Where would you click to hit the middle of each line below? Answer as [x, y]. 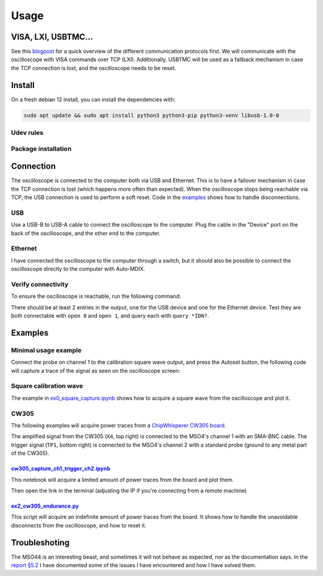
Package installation [41, 149]
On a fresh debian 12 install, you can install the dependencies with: [93, 99]
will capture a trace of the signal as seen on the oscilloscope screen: [96, 370]
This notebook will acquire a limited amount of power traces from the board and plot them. [123, 480]
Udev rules [27, 133]
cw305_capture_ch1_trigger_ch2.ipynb [61, 469]
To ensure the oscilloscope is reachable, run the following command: [96, 296]
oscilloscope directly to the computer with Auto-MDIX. [78, 269]
